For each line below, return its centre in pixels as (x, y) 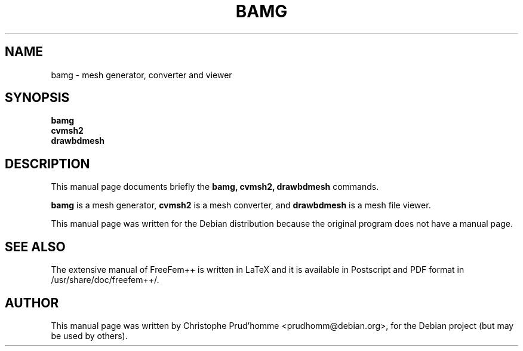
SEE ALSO (35, 247)
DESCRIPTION (47, 164)
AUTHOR (32, 303)
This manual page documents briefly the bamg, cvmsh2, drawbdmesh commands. (215, 187)
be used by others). (89, 335)
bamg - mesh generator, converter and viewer (141, 75)
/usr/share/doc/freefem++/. (105, 280)
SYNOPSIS (37, 98)
